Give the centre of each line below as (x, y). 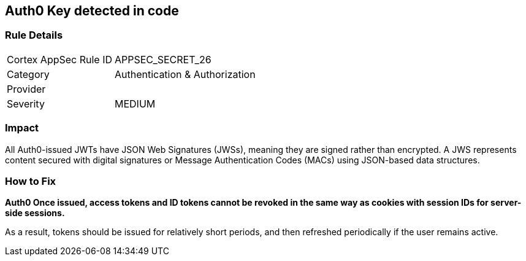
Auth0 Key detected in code (92, 11)
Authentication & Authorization (185, 74)
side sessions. (35, 213)
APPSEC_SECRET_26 (163, 59)
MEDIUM (135, 103)
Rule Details (34, 35)
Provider (26, 89)
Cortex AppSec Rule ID (60, 59)
